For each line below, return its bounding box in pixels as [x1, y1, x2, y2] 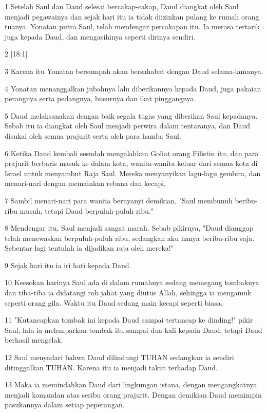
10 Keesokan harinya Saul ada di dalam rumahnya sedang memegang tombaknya [5, 277, 259, 288]
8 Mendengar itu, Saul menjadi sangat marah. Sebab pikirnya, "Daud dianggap [5, 222, 254, 233]
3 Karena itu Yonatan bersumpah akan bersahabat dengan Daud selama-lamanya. [5, 65, 263, 76]
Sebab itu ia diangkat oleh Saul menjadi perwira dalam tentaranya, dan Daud [5, 120, 250, 131]
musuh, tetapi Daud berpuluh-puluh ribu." [20, 205, 154, 216]
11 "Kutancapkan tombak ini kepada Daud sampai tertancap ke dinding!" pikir [5, 314, 253, 325]
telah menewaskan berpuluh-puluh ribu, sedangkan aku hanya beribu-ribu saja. [5, 232, 255, 243]
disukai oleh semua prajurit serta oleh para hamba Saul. [5, 130, 181, 141]
